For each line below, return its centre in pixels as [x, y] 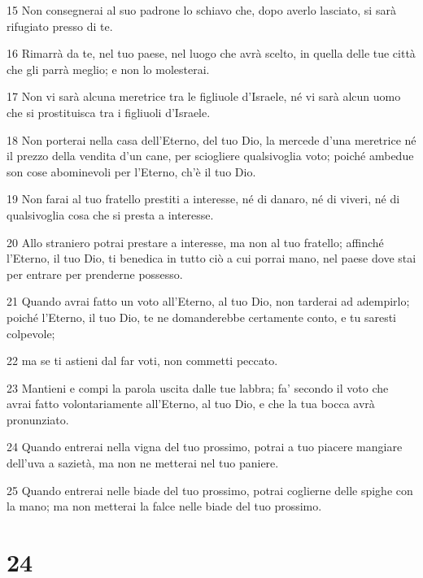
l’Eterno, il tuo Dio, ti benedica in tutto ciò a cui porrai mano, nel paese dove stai [211, 258]
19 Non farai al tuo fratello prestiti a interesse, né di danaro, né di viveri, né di [203, 199]
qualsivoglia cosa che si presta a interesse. [110, 214]
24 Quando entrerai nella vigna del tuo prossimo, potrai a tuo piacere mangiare [205, 447]
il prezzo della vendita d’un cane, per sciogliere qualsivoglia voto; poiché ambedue [210, 156]
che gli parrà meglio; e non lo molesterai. [108, 69]
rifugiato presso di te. [60, 26]
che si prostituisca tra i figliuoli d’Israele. [109, 112]
